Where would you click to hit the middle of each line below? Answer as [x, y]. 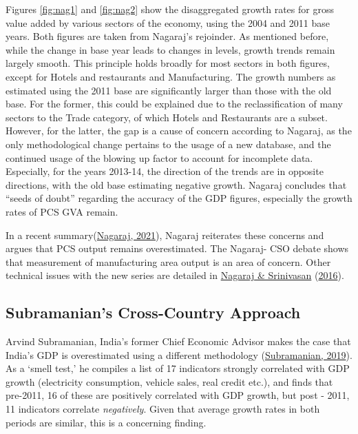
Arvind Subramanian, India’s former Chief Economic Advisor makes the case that [178, 341]
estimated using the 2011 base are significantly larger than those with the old [169, 90]
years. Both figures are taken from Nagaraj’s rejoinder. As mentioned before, [167, 36]
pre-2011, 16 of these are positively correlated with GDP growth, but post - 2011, [178, 395]
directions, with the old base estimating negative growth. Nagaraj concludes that [176, 184]
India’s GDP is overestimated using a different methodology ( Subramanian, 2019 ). [179, 354]
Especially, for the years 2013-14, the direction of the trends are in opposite [165, 171]
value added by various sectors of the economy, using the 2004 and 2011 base [168, 22]
